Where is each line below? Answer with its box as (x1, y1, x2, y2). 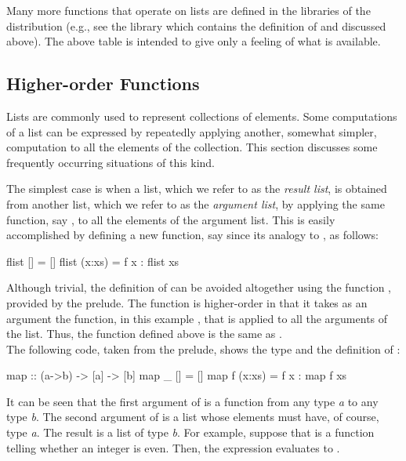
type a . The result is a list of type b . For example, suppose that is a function (6, 424, 375, 441)
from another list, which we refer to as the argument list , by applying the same (6, 195, 385, 212)
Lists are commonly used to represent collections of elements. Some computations (6, 107, 397, 124)
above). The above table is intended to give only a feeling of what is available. (6, 33, 381, 49)
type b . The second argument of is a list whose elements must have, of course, (6, 408, 379, 425)
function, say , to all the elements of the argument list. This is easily (6, 211, 335, 227)
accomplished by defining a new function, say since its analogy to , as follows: (6, 227, 379, 243)
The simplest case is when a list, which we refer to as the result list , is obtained (6, 180, 387, 197)
